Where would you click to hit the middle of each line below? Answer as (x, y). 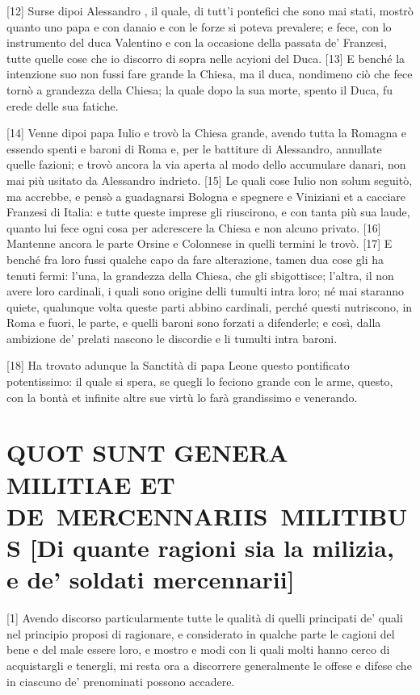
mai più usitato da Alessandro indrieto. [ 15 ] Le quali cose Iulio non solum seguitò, (210, 180)
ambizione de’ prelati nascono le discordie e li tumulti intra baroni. (172, 338)
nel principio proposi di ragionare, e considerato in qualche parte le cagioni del (201, 633)
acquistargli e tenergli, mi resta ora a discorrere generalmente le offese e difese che (209, 665)
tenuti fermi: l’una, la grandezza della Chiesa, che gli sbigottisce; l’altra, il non (200, 275)
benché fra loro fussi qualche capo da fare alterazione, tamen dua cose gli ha (195, 259)
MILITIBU (344, 515)
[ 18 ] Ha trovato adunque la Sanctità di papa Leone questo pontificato (178, 365)
